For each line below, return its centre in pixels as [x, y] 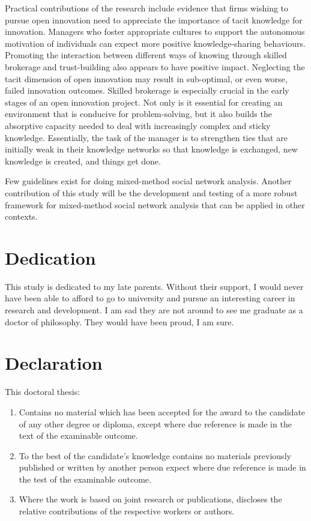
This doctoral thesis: [43, 392]
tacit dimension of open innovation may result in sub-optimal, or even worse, [146, 78]
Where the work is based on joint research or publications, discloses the [150, 499]
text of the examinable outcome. [78, 435]
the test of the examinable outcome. [85, 479]
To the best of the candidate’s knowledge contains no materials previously [155, 455]
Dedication [50, 257]
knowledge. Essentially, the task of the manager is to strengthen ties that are [146, 137]
